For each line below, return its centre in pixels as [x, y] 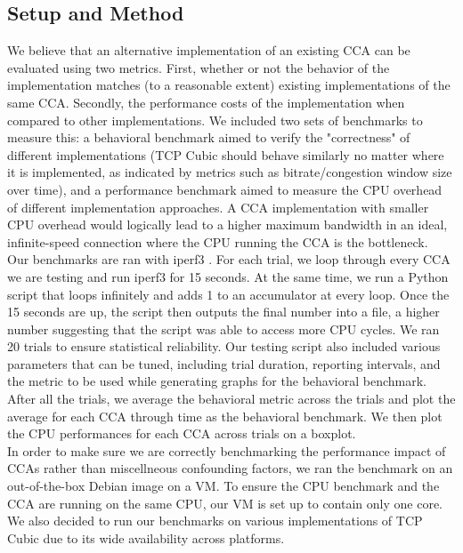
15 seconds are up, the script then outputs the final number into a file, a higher [223, 312]
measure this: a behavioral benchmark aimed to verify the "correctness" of [209, 137]
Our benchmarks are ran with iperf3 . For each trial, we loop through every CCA [229, 259]
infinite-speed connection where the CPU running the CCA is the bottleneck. [218, 241]
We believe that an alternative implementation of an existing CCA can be [209, 50]
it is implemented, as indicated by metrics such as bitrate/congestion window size [230, 172]
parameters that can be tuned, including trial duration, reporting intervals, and [224, 363]
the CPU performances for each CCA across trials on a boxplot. [182, 433]
